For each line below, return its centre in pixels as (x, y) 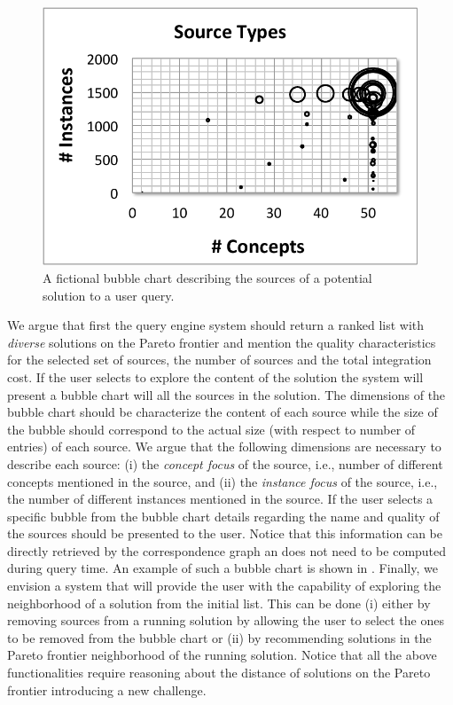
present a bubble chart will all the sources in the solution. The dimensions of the (226, 394)
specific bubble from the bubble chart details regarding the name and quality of (223, 516)
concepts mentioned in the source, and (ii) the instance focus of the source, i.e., (223, 481)
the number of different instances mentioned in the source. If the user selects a (220, 499)
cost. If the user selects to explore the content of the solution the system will (215, 376)
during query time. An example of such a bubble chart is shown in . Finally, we (223, 568)
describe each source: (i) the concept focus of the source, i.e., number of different (225, 463)
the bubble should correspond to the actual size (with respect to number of (211, 429)
